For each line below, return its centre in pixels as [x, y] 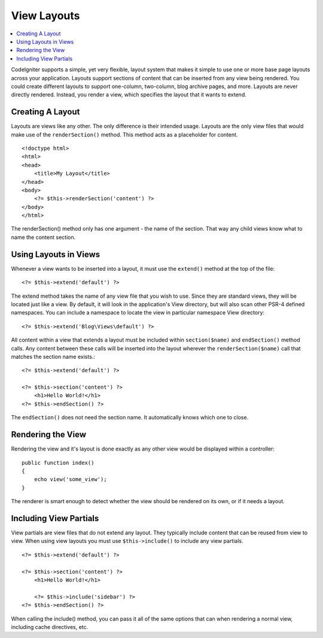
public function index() [58, 462]
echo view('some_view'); [70, 480]
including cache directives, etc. [50, 627]
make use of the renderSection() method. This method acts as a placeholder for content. [124, 134]
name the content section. [43, 237]
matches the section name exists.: [53, 356]
